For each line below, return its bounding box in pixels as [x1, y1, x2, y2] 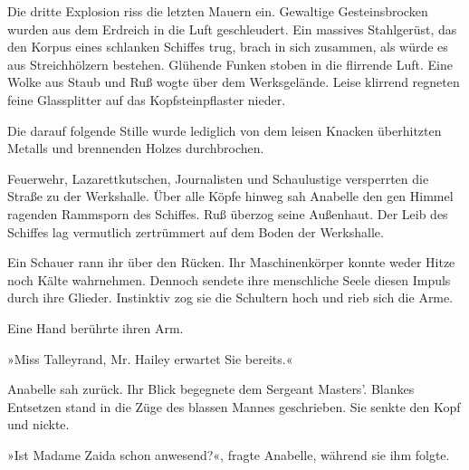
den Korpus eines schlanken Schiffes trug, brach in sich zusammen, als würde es [7, 37, 448, 56]
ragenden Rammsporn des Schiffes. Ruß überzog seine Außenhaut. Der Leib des [7, 204, 448, 223]
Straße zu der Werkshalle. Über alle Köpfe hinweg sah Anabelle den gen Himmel [7, 187, 454, 206]
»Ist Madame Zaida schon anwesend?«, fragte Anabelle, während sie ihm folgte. [7, 445, 450, 464]
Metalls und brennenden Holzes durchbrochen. [7, 139, 264, 158]
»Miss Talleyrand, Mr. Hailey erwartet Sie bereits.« [7, 349, 293, 368]
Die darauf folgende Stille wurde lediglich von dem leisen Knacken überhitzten [7, 120, 442, 139]
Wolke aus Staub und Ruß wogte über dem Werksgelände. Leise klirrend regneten [7, 72, 460, 91]
